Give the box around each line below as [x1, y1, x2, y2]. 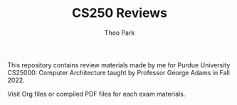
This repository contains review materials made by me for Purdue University [7, 60, 231, 69]
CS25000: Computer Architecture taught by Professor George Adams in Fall [7, 68, 230, 77]
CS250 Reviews [72, 5, 167, 21]
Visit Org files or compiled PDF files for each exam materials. [7, 89, 186, 98]
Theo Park [104, 28, 135, 37]
